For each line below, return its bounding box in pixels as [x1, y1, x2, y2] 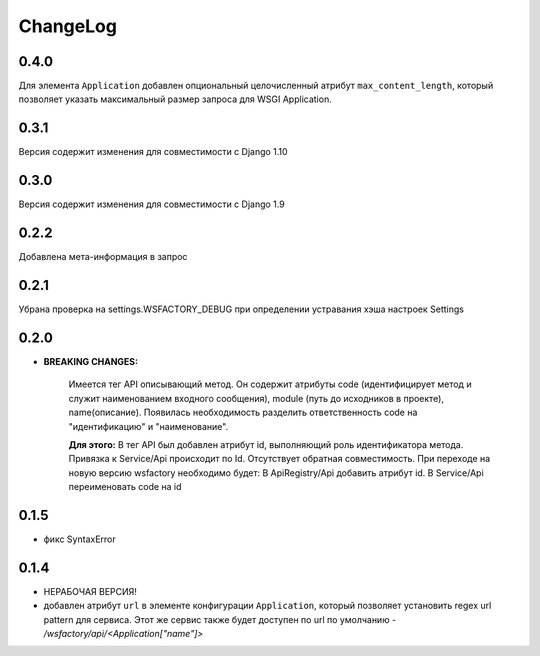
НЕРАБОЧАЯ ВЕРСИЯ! [43, 585, 137, 597]
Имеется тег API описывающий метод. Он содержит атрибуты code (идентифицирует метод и [68, 378, 472, 390]
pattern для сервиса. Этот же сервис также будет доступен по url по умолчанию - [43, 613, 397, 625]
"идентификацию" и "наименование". [68, 420, 229, 432]
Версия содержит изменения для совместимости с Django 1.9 [18, 198, 285, 210]
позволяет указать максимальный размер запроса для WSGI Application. [18, 93, 332, 105]
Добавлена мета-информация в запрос [18, 251, 188, 263]
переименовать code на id [68, 481, 182, 493]
